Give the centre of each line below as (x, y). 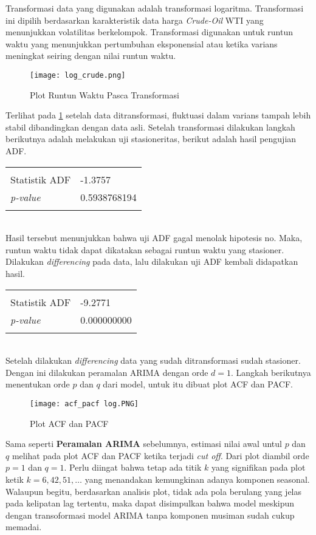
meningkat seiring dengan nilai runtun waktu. (91, 56)
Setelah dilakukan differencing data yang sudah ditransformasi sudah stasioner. (153, 360)
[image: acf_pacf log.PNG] (84, 404)
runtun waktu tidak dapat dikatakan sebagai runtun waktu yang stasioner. (145, 249)
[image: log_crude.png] (78, 75)
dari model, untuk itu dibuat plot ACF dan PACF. (198, 384)
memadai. (24, 527)
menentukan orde (38, 384)
